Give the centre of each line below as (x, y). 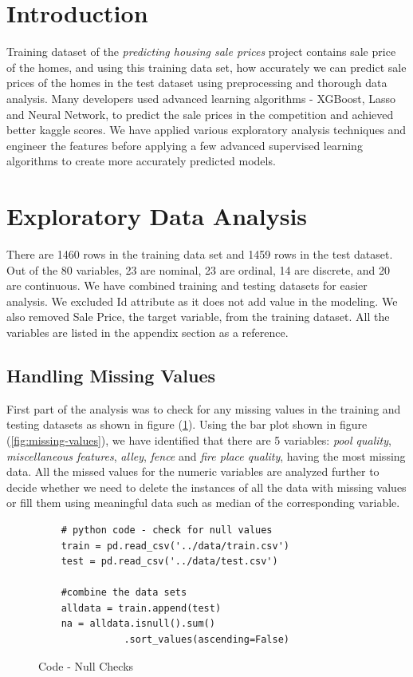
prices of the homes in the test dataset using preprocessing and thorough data (197, 83)
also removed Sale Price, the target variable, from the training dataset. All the (198, 317)
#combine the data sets (124, 593)
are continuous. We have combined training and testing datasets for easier (187, 285)
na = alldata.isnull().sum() (138, 624)
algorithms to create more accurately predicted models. (141, 161)
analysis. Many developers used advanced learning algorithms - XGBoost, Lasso (201, 98)
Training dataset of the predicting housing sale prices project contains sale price (201, 51)
